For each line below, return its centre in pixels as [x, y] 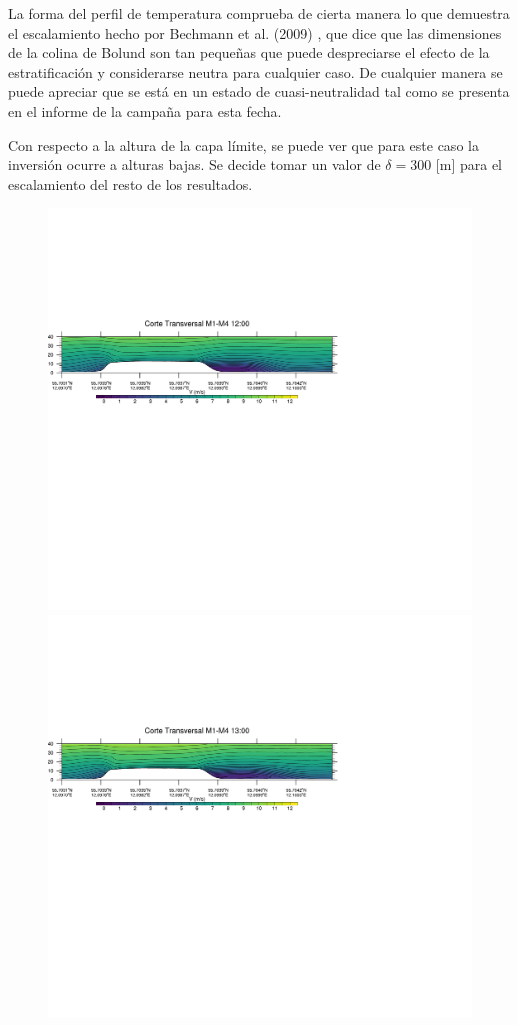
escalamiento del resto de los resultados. [130, 183]
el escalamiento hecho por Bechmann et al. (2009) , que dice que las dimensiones [255, 32]
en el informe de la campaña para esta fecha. [145, 110]
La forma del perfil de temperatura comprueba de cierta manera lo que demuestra [259, 13]
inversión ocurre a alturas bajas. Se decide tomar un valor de [194, 164]
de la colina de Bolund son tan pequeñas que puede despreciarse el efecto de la [249, 52]
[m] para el [468, 164]
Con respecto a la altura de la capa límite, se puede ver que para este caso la [243, 144]
